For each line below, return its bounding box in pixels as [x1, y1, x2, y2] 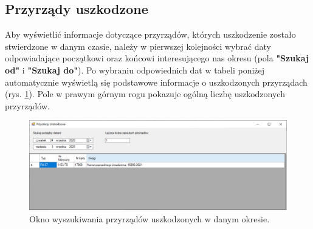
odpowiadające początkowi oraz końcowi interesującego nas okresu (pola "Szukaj [5, 52, 309, 64]
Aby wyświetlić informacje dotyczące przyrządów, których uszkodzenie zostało [5, 28, 296, 41]
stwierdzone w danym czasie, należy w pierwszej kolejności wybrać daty [5, 39, 271, 52]
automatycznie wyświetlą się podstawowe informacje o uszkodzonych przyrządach [5, 75, 308, 88]
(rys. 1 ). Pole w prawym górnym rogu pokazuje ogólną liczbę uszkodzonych [5, 87, 285, 100]
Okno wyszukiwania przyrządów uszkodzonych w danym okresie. [29, 212, 270, 225]
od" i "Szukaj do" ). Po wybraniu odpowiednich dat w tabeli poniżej [5, 63, 265, 76]
